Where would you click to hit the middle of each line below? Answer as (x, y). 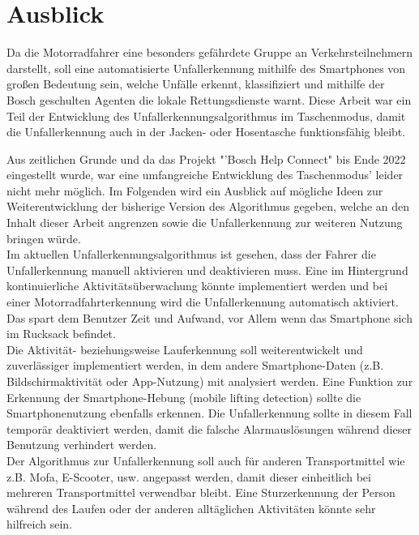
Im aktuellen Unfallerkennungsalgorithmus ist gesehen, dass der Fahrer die (191, 254)
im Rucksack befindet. (61, 334)
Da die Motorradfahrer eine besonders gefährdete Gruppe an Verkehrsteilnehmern (210, 52)
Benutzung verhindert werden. (82, 445)
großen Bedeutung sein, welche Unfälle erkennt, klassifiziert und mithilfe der (196, 84)
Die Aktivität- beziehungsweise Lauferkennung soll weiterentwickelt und (185, 349)
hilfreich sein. (40, 524)
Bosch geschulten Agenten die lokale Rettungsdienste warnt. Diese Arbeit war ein (209, 99)
